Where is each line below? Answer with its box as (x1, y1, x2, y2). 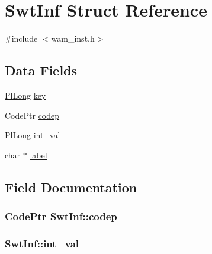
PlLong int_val (5, 129, 60, 141)
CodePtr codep (5, 109, 60, 121)
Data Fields (5, 61, 78, 80)
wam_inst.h (51, 32, 95, 45)
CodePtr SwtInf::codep (5, 209, 117, 223)
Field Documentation (5, 177, 137, 196)
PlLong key (5, 88, 46, 101)
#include (5, 32, 38, 45)
